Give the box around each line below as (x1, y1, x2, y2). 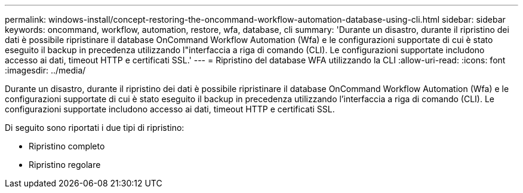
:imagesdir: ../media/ (5, 65, 86, 75)
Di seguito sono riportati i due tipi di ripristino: (5, 122, 184, 133)
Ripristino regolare (29, 160, 101, 170)
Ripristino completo (29, 141, 105, 151)
